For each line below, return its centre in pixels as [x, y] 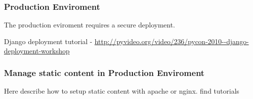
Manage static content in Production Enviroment [104, 72]
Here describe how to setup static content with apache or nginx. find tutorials [122, 91]
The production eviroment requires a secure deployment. [90, 25]
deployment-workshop [37, 51]
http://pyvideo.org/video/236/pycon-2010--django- [172, 41]
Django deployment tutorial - [48, 41]
